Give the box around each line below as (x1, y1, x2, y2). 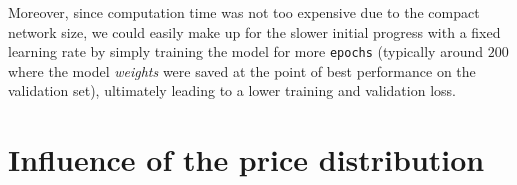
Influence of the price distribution (8, 139, 485, 180)
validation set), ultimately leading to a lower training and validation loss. (8, 80, 456, 101)
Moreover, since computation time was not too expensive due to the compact (8, 2, 480, 22)
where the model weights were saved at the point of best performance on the (8, 60, 476, 81)
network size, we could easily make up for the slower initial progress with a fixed (8, 21, 501, 42)
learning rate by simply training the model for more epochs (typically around (8, 41, 483, 62)
